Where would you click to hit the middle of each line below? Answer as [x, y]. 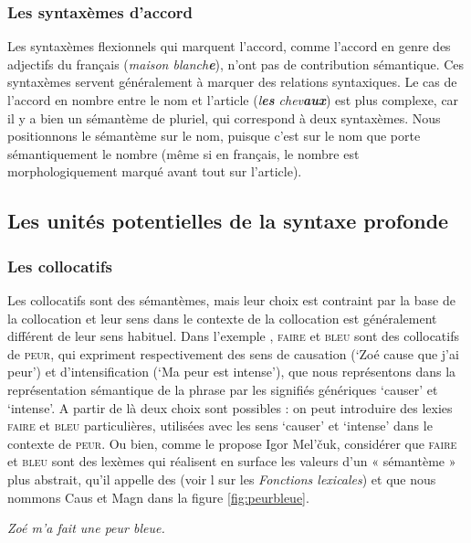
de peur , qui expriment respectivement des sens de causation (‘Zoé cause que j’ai [233, 353]
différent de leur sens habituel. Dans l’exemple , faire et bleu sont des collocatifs [233, 336]
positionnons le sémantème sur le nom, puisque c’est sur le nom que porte [214, 136]
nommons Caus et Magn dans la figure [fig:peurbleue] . [158, 497]
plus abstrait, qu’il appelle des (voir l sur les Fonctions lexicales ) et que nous [222, 479]
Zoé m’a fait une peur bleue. [86, 528]
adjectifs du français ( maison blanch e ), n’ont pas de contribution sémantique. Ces [236, 64]
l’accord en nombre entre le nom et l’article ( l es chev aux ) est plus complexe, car [233, 100]
